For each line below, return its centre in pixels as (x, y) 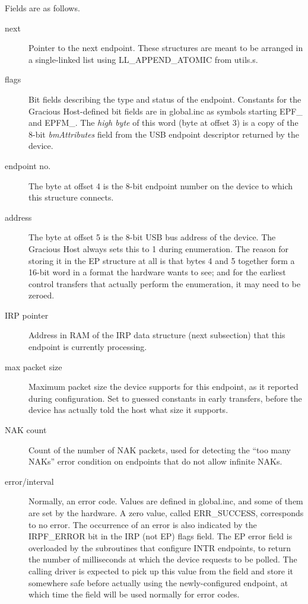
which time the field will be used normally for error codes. (134, 594)
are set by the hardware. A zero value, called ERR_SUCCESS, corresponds (166, 513)
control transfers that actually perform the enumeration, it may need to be (165, 283)
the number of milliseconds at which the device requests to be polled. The (163, 559)
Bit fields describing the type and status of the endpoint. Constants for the (165, 99)
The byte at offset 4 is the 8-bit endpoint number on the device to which (161, 185)
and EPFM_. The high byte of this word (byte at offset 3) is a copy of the (163, 123)
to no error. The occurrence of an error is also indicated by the (143, 524)
